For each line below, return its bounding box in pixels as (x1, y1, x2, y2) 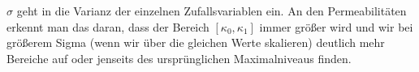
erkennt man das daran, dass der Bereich (6, 18, 209, 35)
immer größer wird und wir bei (259, 18, 413, 35)
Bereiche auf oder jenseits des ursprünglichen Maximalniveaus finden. (6, 49, 352, 66)
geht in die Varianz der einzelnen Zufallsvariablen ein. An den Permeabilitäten (16, 2, 407, 19)
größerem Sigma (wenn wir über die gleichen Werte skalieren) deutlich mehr (6, 34, 385, 51)
